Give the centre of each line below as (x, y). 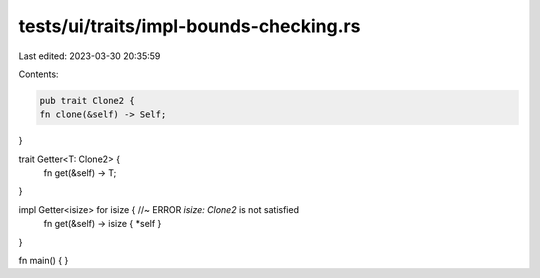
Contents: (38, 74)
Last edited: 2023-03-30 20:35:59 (89, 56)
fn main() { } (43, 261)
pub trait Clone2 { (87, 100)
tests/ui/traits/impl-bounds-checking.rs (189, 26)
